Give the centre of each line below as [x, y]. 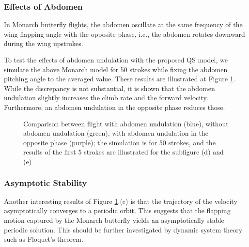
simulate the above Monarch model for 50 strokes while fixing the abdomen [116, 69]
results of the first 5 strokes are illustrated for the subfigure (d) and [124, 152]
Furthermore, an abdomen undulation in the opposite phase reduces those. [115, 107]
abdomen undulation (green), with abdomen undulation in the [116, 133]
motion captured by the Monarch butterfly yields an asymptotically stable [114, 220]
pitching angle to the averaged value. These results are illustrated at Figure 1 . [120, 79]
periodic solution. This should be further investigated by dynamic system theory [123, 229]
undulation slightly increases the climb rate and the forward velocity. [106, 98]
